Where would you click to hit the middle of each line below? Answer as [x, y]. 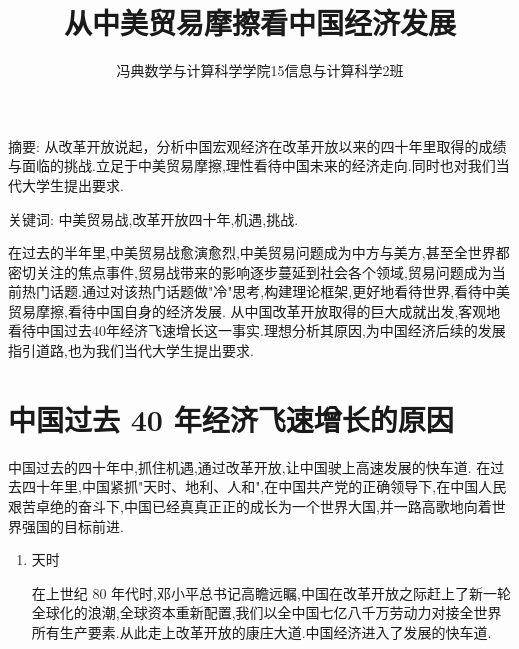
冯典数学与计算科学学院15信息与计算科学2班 [260, 70]
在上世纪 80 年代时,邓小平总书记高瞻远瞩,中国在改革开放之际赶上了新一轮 [271, 592]
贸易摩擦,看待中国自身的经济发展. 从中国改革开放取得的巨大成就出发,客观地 [254, 310]
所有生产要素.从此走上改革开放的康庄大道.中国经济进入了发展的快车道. [261, 631]
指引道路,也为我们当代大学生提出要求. [131, 350]
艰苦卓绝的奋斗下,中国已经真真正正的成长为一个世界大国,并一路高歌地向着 [250, 505]
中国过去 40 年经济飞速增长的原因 [231, 418]
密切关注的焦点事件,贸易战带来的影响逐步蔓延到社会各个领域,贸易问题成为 [250, 271]
